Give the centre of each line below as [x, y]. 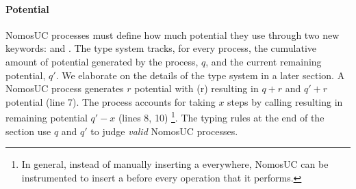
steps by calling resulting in [285, 101]
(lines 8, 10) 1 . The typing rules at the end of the [221, 117]
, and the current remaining [264, 61]
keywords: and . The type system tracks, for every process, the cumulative [161, 48]
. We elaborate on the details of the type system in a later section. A [200, 75]
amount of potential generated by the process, [102, 61]
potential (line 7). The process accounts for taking [111, 101]
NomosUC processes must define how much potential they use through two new [173, 34]
